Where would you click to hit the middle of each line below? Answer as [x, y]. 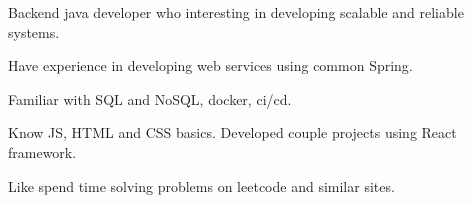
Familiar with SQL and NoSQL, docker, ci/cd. [150, 98]
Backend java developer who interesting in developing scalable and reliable [236, 12]
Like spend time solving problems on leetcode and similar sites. [201, 185]
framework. [42, 151]
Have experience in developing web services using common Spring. [210, 65]
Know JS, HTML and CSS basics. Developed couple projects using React [232, 132]
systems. [34, 31]
